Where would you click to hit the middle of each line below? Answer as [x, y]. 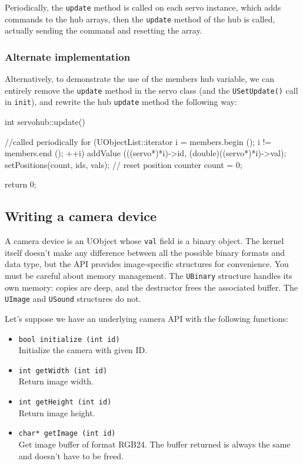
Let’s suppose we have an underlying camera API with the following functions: [146, 318]
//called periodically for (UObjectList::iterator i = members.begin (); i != [138, 141]
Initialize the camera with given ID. [83, 350]
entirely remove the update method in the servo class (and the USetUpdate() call [151, 90]
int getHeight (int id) [65, 402]
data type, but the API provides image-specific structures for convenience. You [147, 264]
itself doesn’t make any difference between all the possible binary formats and [145, 252]
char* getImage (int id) [67, 434]
